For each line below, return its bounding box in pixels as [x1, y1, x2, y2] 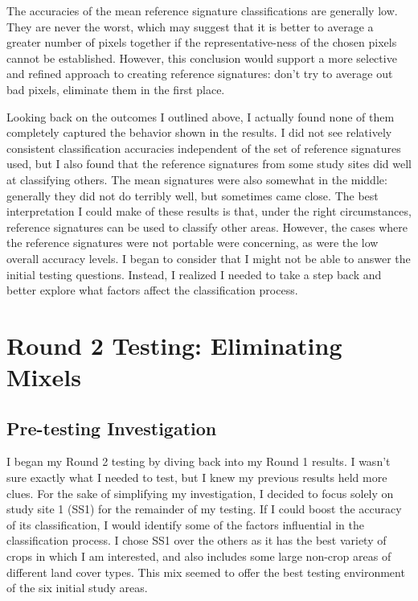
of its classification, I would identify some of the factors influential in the [6, 516, 364, 533]
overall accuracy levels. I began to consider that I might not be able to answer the [6, 249, 411, 266]
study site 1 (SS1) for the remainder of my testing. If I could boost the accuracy [6, 500, 402, 517]
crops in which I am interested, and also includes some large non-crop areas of [6, 548, 391, 565]
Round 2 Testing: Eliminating [6, 328, 342, 361]
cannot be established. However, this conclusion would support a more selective [6, 49, 397, 66]
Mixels [6, 360, 81, 393]
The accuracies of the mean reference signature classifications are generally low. [6, 2, 398, 19]
